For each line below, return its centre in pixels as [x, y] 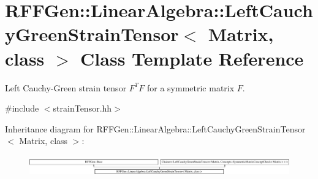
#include [22, 108]
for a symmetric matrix [191, 87]
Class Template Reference [192, 58]
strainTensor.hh [82, 108]
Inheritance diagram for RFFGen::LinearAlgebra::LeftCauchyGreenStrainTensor [155, 128]
